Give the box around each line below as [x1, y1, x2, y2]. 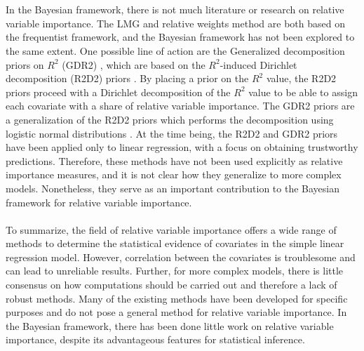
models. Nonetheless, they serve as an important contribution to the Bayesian [6, 180, 339, 195]
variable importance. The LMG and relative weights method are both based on [6, 15, 345, 30]
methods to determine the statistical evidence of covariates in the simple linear [6, 236, 344, 251]
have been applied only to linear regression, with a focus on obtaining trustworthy [6, 140, 358, 154]
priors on [6, 57, 44, 72]
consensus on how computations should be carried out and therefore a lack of [6, 277, 337, 292]
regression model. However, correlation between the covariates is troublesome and [6, 249, 356, 264]
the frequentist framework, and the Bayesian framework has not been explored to [6, 29, 355, 44]
